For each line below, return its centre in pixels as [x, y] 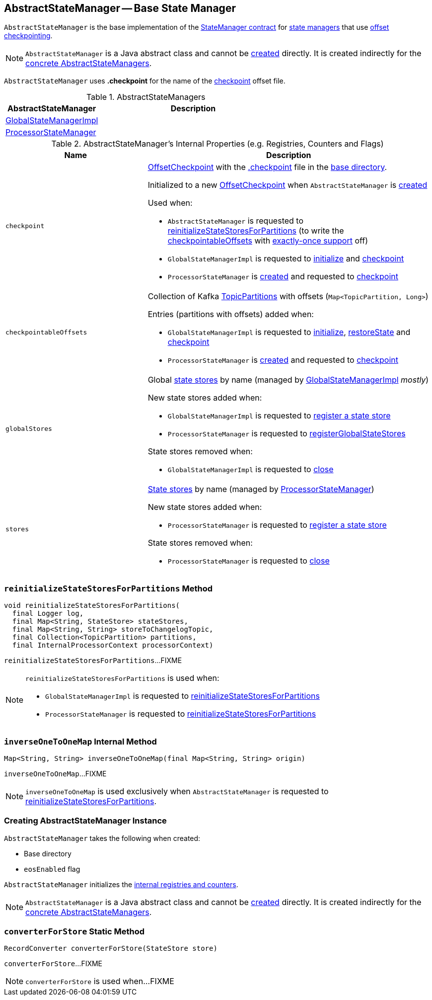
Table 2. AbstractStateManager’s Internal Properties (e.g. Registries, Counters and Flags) [217, 144]
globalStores [29, 428]
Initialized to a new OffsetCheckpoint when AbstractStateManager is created [288, 185]
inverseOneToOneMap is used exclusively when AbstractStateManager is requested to [177, 791]
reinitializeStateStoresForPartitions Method [108, 588]
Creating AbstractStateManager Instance [85, 821]
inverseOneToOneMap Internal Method [80, 741]
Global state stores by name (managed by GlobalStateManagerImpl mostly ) [288, 380]
